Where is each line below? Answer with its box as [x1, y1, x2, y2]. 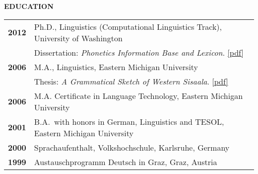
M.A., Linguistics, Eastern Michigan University [34, 61, 198, 73]
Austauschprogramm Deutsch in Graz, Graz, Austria [34, 156, 217, 168]
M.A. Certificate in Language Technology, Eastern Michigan [34, 89, 243, 101]
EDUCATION [4, 1, 54, 11]
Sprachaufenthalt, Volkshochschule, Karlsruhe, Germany [34, 141, 230, 153]
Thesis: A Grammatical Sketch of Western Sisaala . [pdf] [34, 75, 228, 87]
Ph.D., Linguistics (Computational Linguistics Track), [34, 20, 222, 32]
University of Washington [34, 32, 123, 44]
